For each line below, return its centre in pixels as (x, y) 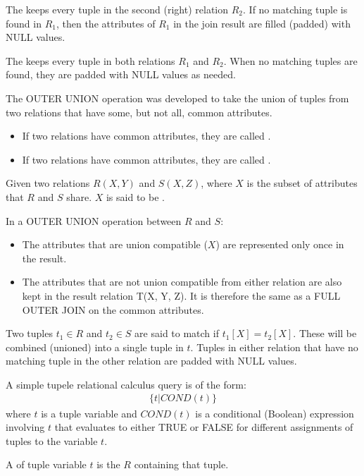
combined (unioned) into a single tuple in (95, 347)
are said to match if (177, 333)
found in (24, 23)
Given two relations (48, 183)
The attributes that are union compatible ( (115, 244)
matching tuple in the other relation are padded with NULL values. (151, 361)
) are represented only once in (280, 244)
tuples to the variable (52, 440)
